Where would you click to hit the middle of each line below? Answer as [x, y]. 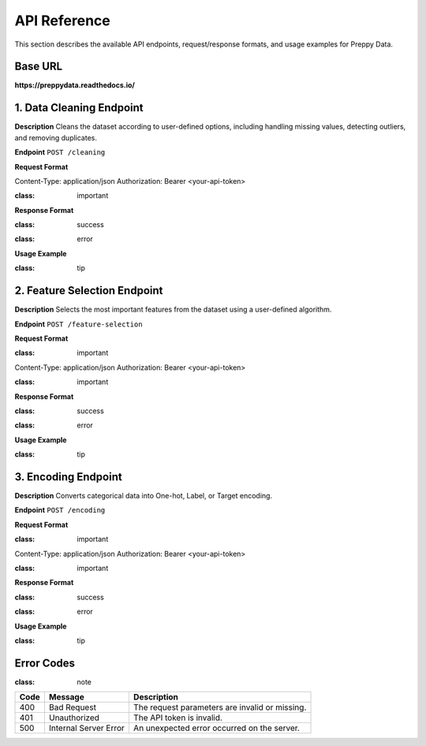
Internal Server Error [87, 728]
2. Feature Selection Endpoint [89, 291]
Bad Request [72, 707]
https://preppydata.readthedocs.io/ [75, 85]
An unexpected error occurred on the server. [216, 728]
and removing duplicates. [56, 137]
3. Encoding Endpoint [68, 477]
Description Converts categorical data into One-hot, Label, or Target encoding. [143, 495]
